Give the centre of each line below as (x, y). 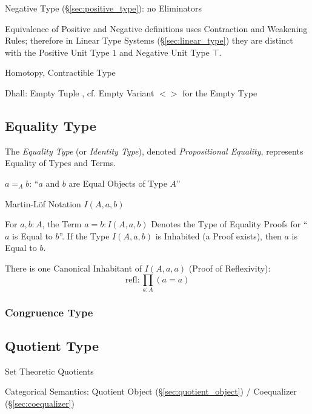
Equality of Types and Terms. (61, 163)
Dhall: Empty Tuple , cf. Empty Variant (80, 92)
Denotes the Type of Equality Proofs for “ (229, 224)
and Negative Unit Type (164, 52)
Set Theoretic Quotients (49, 371)
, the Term (62, 224)
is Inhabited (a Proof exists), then (218, 235)
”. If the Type (84, 235)
